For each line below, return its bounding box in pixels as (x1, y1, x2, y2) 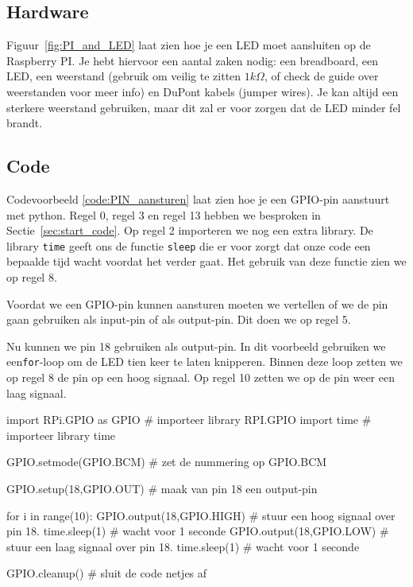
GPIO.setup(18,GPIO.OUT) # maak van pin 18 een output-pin (6, 480, 318, 496)
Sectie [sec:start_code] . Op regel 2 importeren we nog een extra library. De (6, 222, 373, 239)
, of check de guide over (264, 68, 379, 84)
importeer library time (6, 426, 116, 443)
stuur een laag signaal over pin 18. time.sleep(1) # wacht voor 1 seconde (6, 538, 360, 554)
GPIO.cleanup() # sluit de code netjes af (6, 565, 207, 581)
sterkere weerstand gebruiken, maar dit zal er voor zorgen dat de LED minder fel (6, 99, 401, 115)
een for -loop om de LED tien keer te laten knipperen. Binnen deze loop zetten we (6, 353, 403, 370)
